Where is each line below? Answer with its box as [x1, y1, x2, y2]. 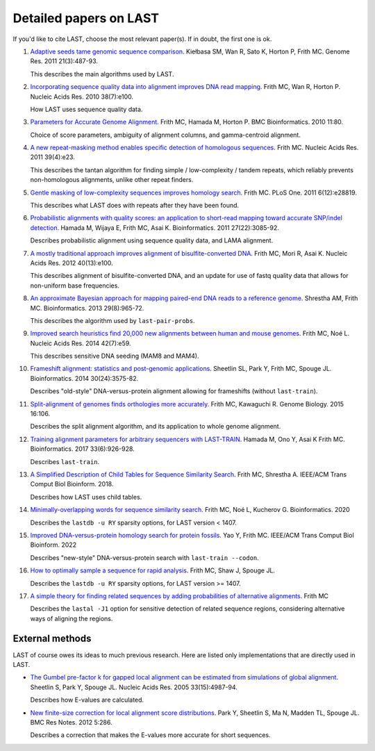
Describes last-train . [30, 457, 100, 465]
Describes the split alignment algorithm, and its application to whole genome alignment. [30, 422, 281, 431]
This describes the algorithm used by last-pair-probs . [30, 316, 195, 324]
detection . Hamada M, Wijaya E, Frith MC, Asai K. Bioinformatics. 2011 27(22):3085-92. [30, 223, 279, 232]
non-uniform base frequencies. [30, 281, 119, 290]
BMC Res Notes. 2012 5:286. [30, 718, 112, 726]
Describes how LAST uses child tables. [30, 493, 142, 501]
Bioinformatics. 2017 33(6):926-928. [30, 445, 135, 453]
